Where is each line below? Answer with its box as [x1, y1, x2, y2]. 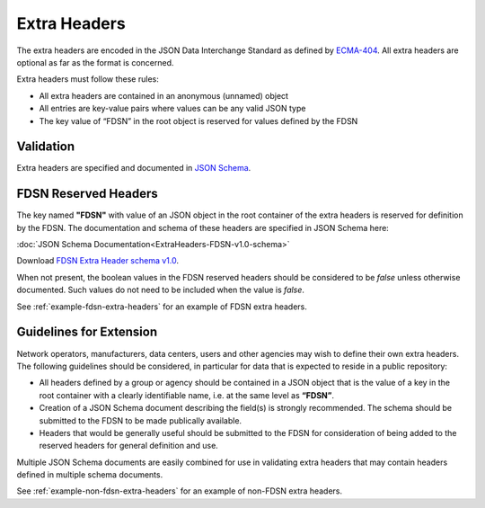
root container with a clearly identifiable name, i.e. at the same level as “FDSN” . [39, 389, 334, 400]
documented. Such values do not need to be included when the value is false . [16, 284, 305, 296]
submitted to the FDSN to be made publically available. [39, 414, 242, 426]
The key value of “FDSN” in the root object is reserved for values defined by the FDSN [39, 115, 358, 126]
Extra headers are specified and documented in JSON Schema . [16, 163, 251, 174]
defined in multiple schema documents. [16, 469, 163, 480]
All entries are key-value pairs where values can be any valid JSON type [39, 103, 306, 114]
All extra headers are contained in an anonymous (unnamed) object [39, 90, 289, 101]
